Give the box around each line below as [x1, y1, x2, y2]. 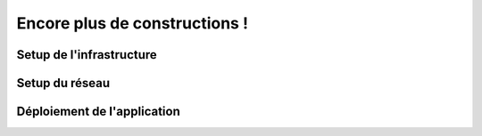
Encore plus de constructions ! [16, 13, 249, 33]
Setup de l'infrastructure [16, 47, 158, 62]
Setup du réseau [16, 76, 111, 91]
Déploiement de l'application [16, 104, 180, 119]
